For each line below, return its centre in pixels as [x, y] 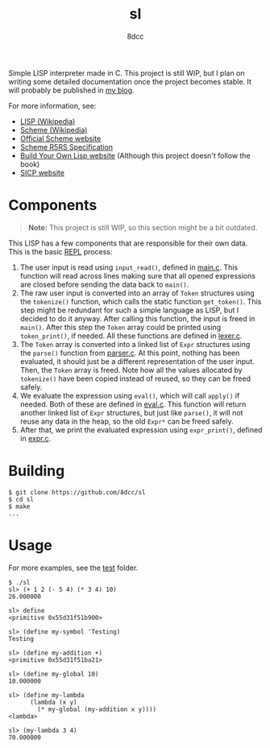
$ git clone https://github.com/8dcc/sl [77, 492]
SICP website [42, 172]
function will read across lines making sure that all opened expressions [138, 275]
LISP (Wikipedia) [48, 121]
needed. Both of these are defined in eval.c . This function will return [133, 404]
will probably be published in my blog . [71, 90]
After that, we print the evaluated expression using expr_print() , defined [141, 430]
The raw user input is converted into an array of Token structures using [137, 293]
